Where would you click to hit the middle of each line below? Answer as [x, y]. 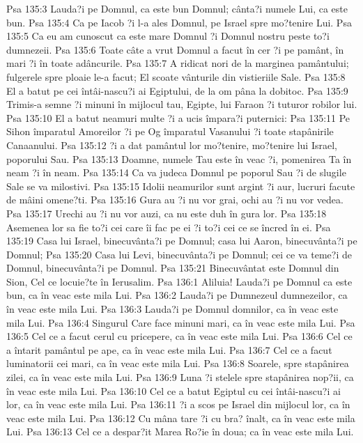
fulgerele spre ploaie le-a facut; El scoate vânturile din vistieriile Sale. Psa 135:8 [176, 76]
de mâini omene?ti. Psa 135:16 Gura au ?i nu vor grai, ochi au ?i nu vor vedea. [175, 200]
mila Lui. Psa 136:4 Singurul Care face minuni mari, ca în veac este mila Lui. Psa [181, 322]
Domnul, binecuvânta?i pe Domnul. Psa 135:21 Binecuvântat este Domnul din [173, 268]
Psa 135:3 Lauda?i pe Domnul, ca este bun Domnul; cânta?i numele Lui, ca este [177, 8]
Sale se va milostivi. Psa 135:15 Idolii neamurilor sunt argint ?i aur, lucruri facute [181, 186]
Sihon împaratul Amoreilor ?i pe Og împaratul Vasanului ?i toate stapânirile [170, 131]
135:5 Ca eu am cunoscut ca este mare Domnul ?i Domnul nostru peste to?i [168, 36]
